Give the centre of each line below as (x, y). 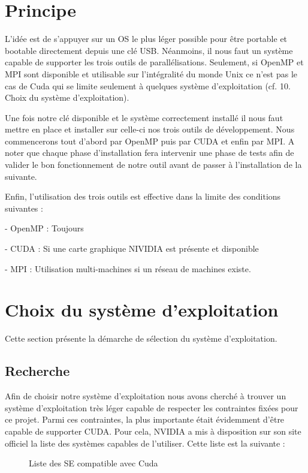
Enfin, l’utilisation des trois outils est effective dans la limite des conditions (143, 196)
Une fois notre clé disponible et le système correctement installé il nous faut (144, 117)
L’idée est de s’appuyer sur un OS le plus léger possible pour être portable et (146, 39)
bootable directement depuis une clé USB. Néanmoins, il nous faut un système (149, 50)
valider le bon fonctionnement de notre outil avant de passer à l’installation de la (153, 165)
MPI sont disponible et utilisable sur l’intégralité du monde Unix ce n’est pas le (151, 73)
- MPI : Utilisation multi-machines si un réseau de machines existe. (128, 268)
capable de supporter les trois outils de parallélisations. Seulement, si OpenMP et (154, 62)
